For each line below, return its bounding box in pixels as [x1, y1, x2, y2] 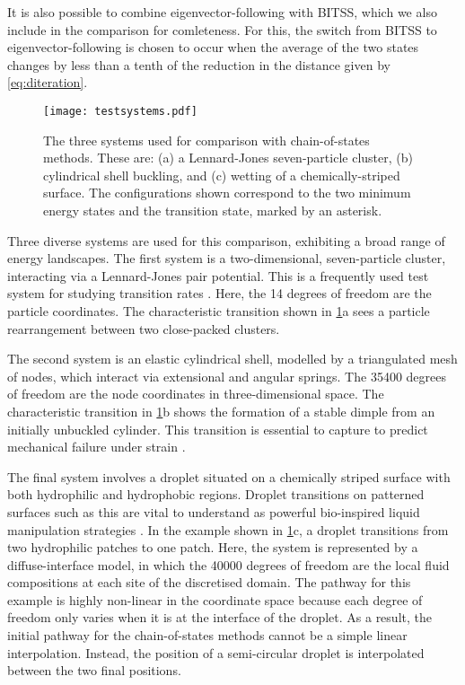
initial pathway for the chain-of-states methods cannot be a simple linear [7, 626, 408, 645]
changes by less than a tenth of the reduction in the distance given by [7, 55, 390, 74]
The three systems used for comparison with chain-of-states [43, 130, 370, 149]
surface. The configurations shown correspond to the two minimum [43, 183, 411, 202]
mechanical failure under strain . [7, 437, 186, 456]
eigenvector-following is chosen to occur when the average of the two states [7, 38, 419, 57]
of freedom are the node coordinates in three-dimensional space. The [7, 384, 384, 403]
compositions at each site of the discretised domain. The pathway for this [7, 573, 411, 592]
